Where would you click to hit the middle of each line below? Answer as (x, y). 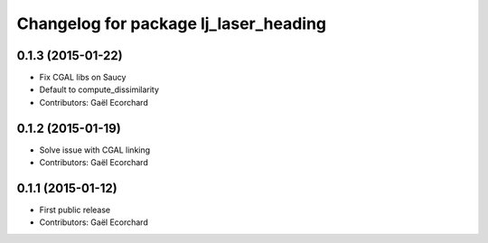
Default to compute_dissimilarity (99, 89)
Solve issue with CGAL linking (95, 150)
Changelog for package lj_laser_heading (172, 23)
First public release (75, 210)
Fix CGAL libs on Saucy (83, 78)
